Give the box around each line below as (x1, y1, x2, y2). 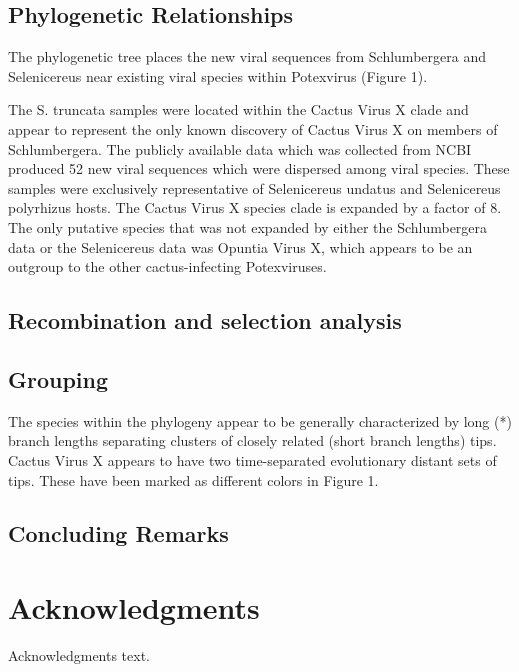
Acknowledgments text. (8, 645, 151, 665)
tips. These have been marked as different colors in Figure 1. (8, 469, 379, 490)
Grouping (8, 363, 109, 394)
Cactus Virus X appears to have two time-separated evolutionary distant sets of (8, 449, 497, 470)
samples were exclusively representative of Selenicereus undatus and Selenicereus (8, 177, 501, 198)
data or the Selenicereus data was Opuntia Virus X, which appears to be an (8, 236, 473, 257)
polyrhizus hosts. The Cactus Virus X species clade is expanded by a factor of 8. (8, 197, 502, 218)
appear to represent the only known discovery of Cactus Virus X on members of (8, 118, 498, 139)
